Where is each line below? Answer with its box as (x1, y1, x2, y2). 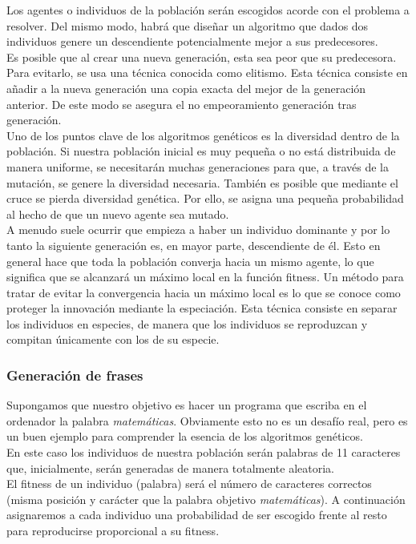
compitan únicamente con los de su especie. (6, 331, 220, 348)
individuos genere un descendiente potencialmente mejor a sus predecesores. (6, 33, 378, 50)
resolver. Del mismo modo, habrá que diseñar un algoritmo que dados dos (6, 17, 369, 34)
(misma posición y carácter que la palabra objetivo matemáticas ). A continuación (6, 490, 406, 507)
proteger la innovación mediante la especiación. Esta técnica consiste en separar (6, 300, 398, 316)
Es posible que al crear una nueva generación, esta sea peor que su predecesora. (6, 48, 397, 65)
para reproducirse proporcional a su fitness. (6, 522, 220, 539)
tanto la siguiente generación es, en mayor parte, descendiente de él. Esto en (6, 236, 381, 253)
